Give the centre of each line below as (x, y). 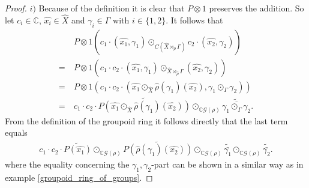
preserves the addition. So (256, 8)
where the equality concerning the (67, 164)
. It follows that (194, 20)
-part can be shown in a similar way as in (227, 164)
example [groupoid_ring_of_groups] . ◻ (79, 177)
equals (16, 132)
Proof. (16, 8)
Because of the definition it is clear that (112, 8)
